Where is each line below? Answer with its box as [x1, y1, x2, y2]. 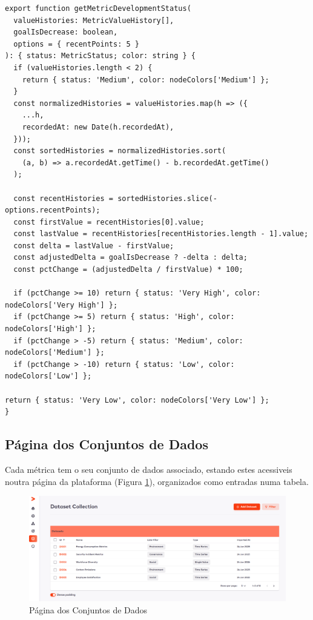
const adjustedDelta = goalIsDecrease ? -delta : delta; [13, 253, 248, 262]
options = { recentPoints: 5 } [13, 39, 139, 48]
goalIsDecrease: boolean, [13, 28, 118, 37]
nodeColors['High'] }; [5, 325, 96, 334]
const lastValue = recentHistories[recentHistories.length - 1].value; [13, 229, 309, 239]
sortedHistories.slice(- [117, 194, 217, 203]
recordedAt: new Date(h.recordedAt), [22, 122, 174, 131]
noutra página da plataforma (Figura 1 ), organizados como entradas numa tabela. [5, 475, 309, 487]
